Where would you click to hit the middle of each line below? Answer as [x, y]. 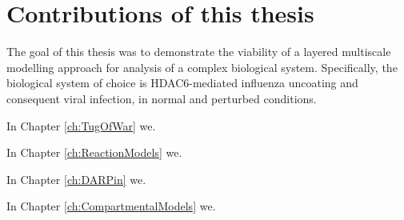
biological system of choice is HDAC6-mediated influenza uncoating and [182, 83]
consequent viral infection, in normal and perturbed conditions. [162, 98]
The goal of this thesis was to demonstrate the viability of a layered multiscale [199, 52]
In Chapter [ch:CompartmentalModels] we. [111, 206]
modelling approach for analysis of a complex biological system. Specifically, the [202, 67]
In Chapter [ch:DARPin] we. [76, 179]
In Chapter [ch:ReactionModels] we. [94, 152]
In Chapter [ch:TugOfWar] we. [81, 125]
